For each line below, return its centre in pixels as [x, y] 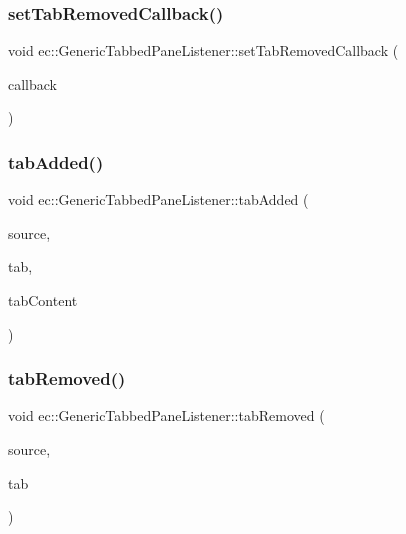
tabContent [43, 300]
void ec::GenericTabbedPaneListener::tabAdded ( [158, 199]
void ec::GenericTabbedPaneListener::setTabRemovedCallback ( [203, 50]
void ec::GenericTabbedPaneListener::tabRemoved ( [166, 415]
